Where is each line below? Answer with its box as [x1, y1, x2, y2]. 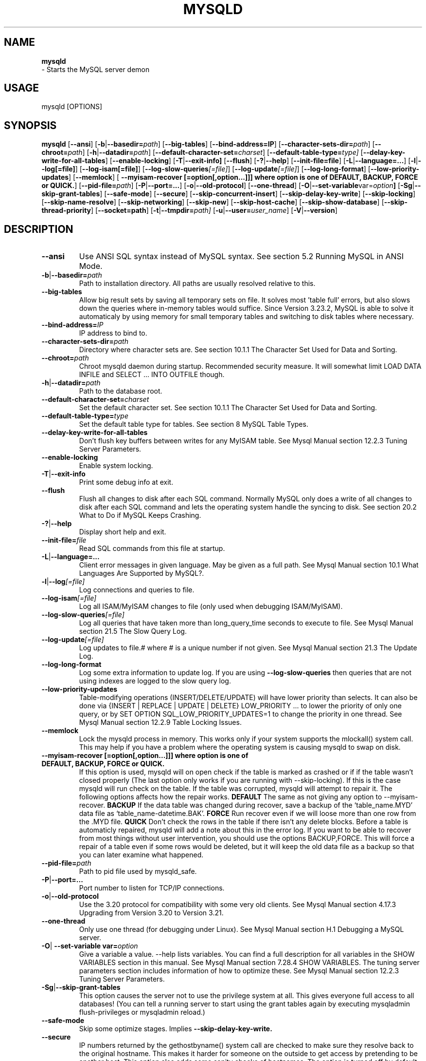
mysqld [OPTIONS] [41, 102, 103, 111]
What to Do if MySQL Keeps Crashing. [79, 511, 201, 520]
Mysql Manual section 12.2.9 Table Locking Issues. [79, 718, 242, 727]
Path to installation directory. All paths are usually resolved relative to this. [79, 279, 316, 288]
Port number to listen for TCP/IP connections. [79, 884, 225, 892]
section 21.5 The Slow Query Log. [79, 627, 187, 636]
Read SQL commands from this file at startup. [79, 544, 225, 553]
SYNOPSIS [4, 119, 57, 132]
